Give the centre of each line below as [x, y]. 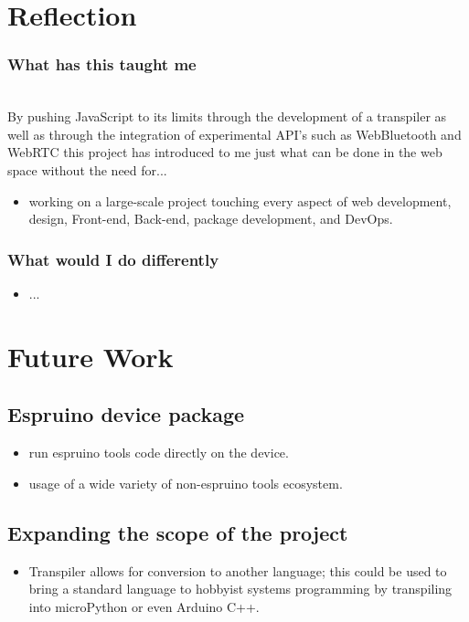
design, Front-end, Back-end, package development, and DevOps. [211, 219]
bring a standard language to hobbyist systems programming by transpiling [240, 589]
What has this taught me [102, 64]
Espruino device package [126, 414]
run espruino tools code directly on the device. [159, 453]
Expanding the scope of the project [178, 532]
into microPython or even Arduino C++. [144, 606]
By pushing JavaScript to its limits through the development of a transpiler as [227, 116]
